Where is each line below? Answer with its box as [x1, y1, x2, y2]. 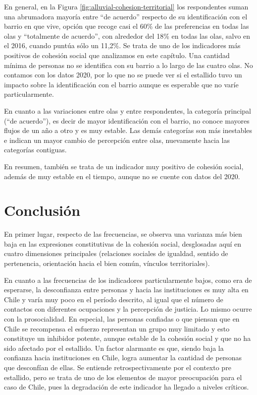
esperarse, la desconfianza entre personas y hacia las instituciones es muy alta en [4, 284, 249, 295]
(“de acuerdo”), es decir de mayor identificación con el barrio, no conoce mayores [4, 115, 250, 126]
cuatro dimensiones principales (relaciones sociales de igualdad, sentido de [4, 248, 228, 259]
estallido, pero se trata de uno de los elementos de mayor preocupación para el [4, 372, 242, 382]
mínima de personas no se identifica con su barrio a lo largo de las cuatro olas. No [4, 60, 253, 70]
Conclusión [4, 200, 81, 220]
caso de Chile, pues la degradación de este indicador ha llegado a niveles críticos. [4, 382, 249, 392]
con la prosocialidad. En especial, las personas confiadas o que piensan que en [4, 313, 240, 324]
